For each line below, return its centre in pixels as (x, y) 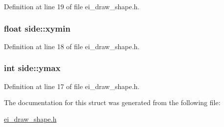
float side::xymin (37, 28)
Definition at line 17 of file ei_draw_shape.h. (72, 86)
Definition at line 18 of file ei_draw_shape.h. (72, 46)
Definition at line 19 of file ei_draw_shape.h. (72, 6)
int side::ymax (32, 68)
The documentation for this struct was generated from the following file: (112, 102)
